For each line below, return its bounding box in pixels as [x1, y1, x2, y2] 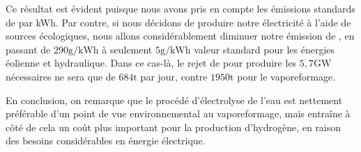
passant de [6, 42, 51, 56]
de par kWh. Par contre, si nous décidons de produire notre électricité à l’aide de [6, 15, 351, 29]
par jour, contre [140, 69, 208, 83]
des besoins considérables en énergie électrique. [6, 133, 206, 148]
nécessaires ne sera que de [6, 69, 116, 83]
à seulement [102, 42, 153, 56]
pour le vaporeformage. [237, 69, 336, 83]
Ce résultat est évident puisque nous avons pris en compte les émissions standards [6, 1, 355, 15]
